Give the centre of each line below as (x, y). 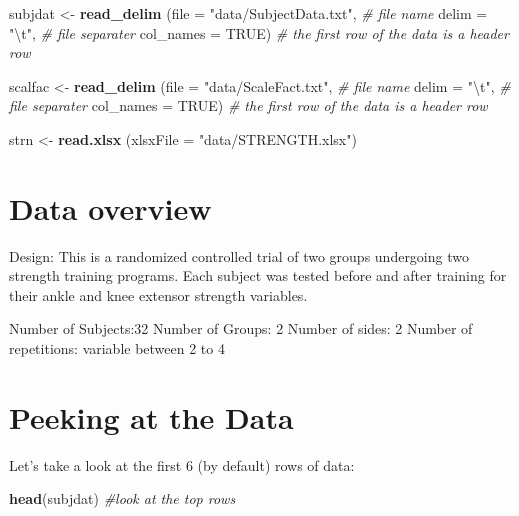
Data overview (110, 207)
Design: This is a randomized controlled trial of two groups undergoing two (239, 255)
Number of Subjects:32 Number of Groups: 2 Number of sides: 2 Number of (241, 328)
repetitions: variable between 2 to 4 (117, 348)
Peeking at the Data (151, 416)
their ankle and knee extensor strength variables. (158, 294)
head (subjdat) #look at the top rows (122, 498)
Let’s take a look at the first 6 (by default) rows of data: (182, 464)
